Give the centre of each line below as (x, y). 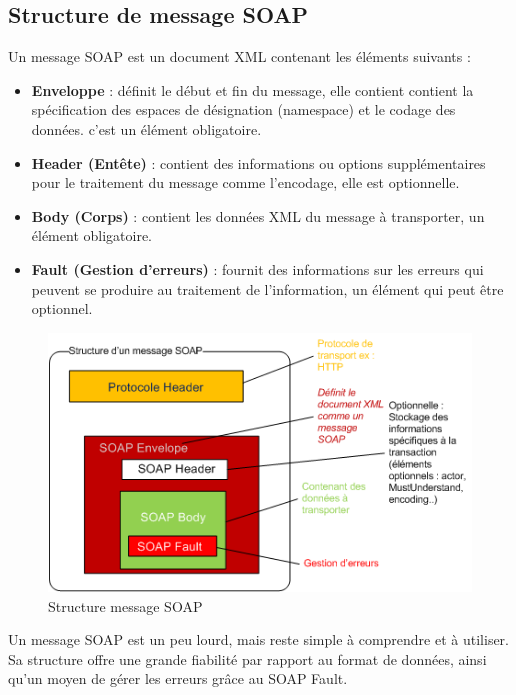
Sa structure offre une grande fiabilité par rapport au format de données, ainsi (247, 658)
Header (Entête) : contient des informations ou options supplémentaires (258, 162)
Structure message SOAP (125, 605)
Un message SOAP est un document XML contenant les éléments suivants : (239, 56)
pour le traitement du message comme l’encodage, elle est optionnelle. (245, 182)
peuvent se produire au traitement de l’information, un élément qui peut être (267, 288)
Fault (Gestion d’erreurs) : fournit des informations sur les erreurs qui (257, 268)
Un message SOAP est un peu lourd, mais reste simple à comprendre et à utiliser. (258, 639)
